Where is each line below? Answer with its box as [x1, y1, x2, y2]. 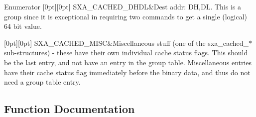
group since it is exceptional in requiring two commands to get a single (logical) [4, 11, 248, 21]
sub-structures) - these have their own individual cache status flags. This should [4, 47, 248, 58]
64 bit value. [4, 21, 42, 31]
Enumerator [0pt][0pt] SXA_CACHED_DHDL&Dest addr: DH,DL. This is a [4, 1, 242, 11]
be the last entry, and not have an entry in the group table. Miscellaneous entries [4, 57, 252, 67]
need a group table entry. [4, 77, 81, 87]
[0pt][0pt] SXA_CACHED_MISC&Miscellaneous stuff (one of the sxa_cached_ [4, 37, 249, 48]
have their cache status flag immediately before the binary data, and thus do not [4, 67, 251, 77]
